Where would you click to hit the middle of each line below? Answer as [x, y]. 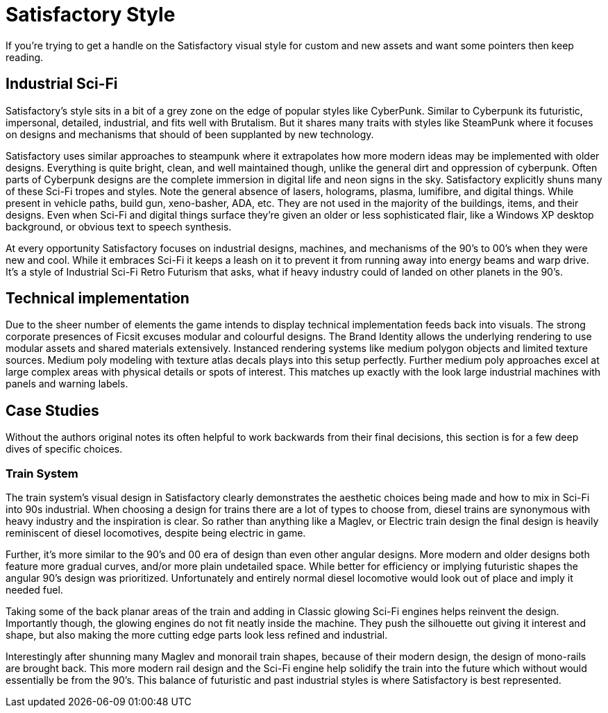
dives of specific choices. [64, 449]
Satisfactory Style [91, 15]
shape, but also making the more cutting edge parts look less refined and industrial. [197, 635]
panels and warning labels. [67, 384]
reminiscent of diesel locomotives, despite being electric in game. [156, 533]
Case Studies [52, 410]
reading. [25, 57]
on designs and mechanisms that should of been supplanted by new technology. [190, 134]
